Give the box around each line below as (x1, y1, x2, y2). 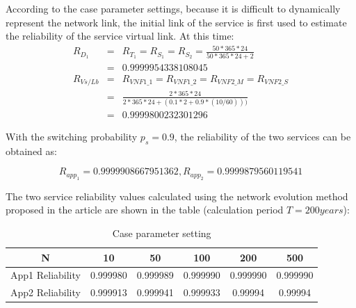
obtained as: (6, 143, 57, 158)
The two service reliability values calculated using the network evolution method (6, 188, 348, 203)
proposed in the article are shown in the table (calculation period (6, 202, 284, 217)
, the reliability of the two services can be (174, 129, 351, 144)
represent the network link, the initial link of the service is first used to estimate (6, 15, 347, 29)
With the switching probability (6, 129, 138, 144)
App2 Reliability (10, 285, 81, 300)
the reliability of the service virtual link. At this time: (6, 29, 234, 43)
